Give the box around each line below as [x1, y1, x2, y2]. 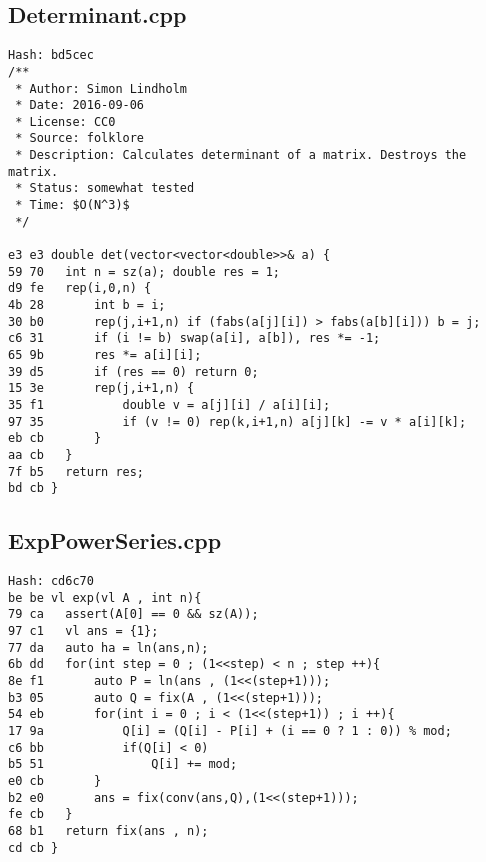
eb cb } [8, 431, 102, 446]
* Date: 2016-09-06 [15, 98, 145, 113]
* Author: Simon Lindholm [15, 81, 187, 96]
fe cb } [8, 807, 73, 822]
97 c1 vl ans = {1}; [8, 624, 159, 639]
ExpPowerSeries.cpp [8, 525, 222, 556]
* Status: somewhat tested [15, 181, 195, 196]
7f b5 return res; [8, 464, 145, 479]
